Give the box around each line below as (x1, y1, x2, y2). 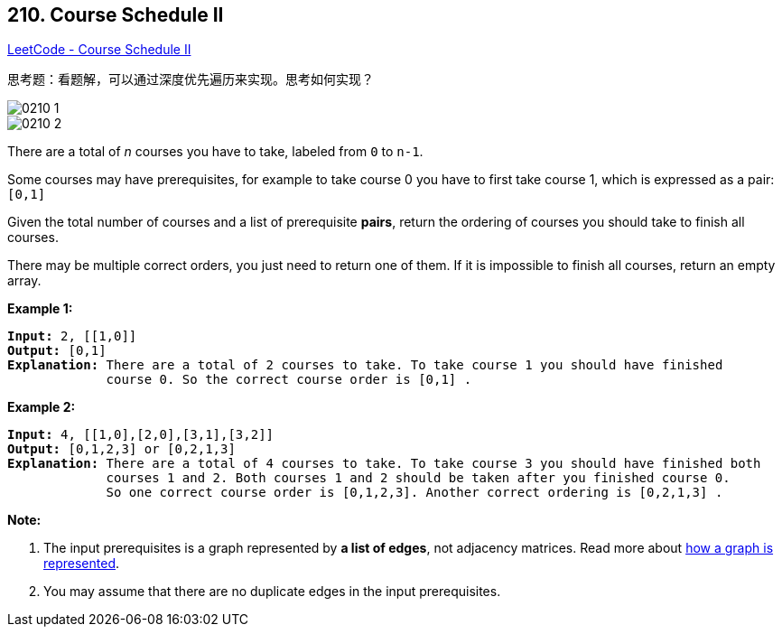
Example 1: (7, 301, 73, 317)
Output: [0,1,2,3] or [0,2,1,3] (7, 442, 236, 457)
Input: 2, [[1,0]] (7, 329, 137, 344)
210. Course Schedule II (7, 4, 224, 26)
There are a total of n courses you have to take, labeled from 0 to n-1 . (7, 144, 424, 160)
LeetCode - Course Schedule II (7, 42, 191, 58)
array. (7, 273, 42, 289)
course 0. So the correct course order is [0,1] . (106, 372, 472, 387)
